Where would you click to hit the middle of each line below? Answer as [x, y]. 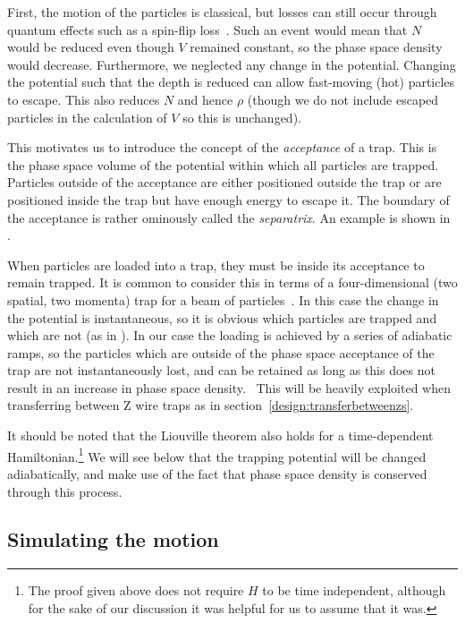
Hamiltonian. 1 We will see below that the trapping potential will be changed [217, 455]
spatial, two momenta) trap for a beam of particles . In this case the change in [223, 299]
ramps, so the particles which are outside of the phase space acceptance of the [221, 352]
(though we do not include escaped [343, 99]
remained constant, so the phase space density [316, 47]
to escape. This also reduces [84, 99]
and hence [205, 99]
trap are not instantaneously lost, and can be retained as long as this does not [221, 370]
